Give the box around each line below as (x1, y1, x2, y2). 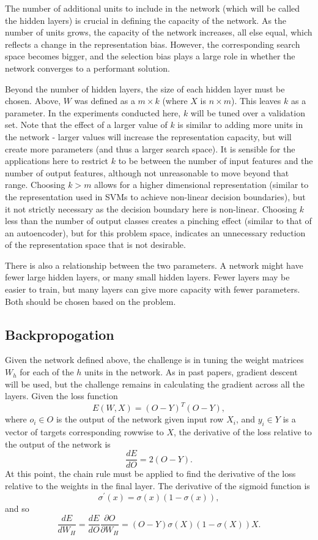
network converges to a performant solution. (5, 61, 170, 74)
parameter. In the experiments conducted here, (5, 106, 181, 119)
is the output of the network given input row (56, 413, 224, 426)
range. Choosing (5, 178, 65, 191)
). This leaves (231, 94, 281, 107)
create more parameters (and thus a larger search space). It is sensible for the (5, 142, 295, 155)
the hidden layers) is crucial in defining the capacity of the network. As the (5, 13, 287, 26)
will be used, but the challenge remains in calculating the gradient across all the (5, 377, 305, 390)
